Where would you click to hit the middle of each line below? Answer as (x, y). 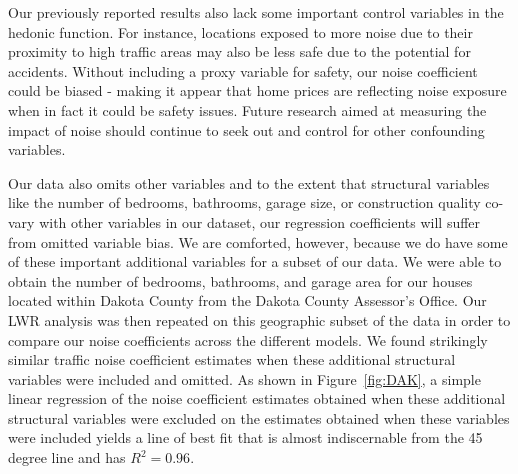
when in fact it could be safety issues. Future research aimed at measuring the (247, 109)
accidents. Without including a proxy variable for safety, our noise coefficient (243, 70)
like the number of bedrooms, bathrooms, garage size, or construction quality (244, 202)
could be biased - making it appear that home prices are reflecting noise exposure (257, 90)
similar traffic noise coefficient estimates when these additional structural (232, 359)
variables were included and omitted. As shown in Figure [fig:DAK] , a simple (244, 378)
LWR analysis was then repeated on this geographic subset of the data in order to (259, 319)
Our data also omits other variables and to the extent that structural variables (249, 182)
